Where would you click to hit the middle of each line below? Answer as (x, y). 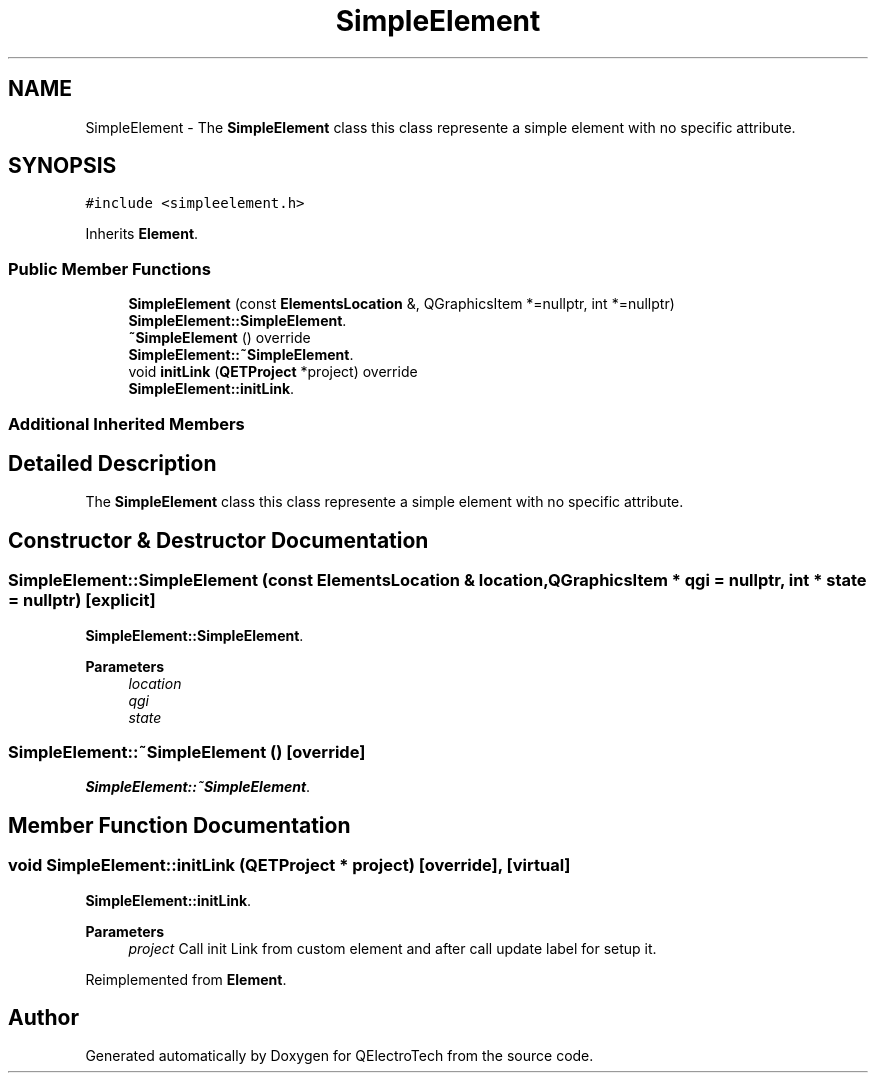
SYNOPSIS (62, 166)
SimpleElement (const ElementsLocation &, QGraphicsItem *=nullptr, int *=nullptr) (401, 304)
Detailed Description (112, 463)
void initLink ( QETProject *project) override (273, 372)
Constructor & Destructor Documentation (218, 540)
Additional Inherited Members (126, 423)
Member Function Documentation (179, 825)
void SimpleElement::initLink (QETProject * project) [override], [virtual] (289, 865)
